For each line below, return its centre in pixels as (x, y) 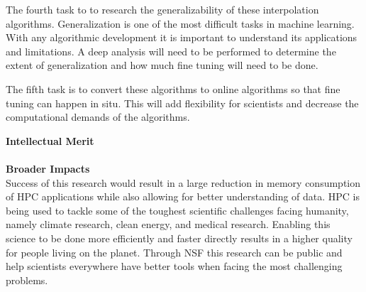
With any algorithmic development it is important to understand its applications (182, 37)
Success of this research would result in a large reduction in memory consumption (183, 182)
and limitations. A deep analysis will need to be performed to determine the (171, 51)
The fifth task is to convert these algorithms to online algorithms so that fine (173, 88)
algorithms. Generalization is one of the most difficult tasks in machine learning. (180, 23)
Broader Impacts (48, 168)
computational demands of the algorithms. (98, 117)
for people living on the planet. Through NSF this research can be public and (174, 252)
